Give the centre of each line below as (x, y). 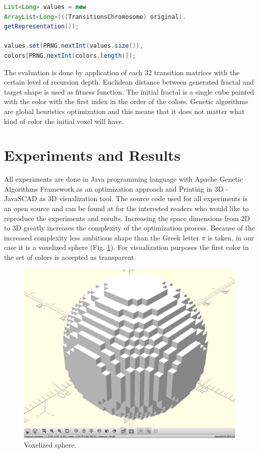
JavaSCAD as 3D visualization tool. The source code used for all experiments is (126, 198)
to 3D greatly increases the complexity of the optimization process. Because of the (129, 228)
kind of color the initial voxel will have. (64, 121)
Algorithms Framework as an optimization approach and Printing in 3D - (116, 188)
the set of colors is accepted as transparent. (70, 257)
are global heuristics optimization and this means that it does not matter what (125, 111)
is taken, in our (231, 237)
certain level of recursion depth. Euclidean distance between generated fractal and (129, 82)
